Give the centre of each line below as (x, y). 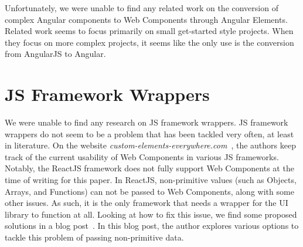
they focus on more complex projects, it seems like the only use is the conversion (149, 42)
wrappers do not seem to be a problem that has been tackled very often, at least (149, 133)
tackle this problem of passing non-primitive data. (94, 237)
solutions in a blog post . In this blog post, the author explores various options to (152, 226)
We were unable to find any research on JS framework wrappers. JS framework (147, 122)
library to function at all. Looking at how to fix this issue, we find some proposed (151, 214)
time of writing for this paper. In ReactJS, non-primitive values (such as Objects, (151, 180)
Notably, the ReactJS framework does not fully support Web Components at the (149, 168)
